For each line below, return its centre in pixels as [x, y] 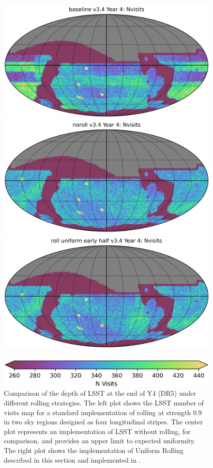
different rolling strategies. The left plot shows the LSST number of [104, 403]
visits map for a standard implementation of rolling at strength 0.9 [103, 412]
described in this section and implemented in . [72, 460]
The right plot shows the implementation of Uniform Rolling [94, 450]
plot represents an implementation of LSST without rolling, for [97, 431]
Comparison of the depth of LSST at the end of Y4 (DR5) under [100, 393]
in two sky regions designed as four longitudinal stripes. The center [103, 422]
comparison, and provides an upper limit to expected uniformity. [100, 441]
